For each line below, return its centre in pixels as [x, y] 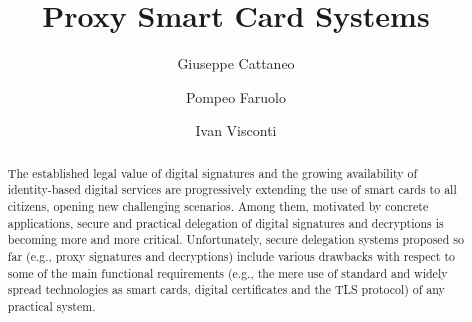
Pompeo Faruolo [235, 96]
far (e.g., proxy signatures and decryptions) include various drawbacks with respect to [231, 255]
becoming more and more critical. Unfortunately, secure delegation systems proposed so [235, 239]
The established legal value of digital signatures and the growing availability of [212, 172]
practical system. [51, 305]
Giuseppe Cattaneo [236, 63]
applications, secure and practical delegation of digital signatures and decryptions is [225, 222]
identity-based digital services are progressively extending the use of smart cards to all [232, 189]
